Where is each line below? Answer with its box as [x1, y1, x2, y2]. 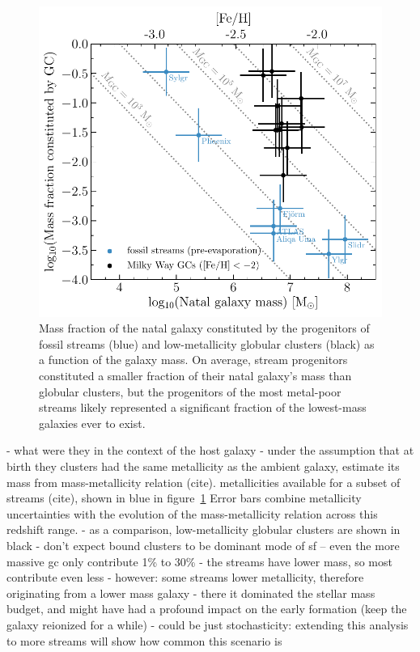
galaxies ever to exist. [39, 414, 146, 431]
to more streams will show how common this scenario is [6, 632, 282, 649]
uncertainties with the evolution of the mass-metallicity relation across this [6, 505, 378, 522]
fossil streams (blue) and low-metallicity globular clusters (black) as [39, 335, 375, 352]
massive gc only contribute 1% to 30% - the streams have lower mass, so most [6, 553, 392, 569]
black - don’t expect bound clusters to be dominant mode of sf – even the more [6, 536, 400, 553]
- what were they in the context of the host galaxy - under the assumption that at [6, 442, 414, 459]
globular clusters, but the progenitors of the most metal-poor [39, 383, 342, 400]
